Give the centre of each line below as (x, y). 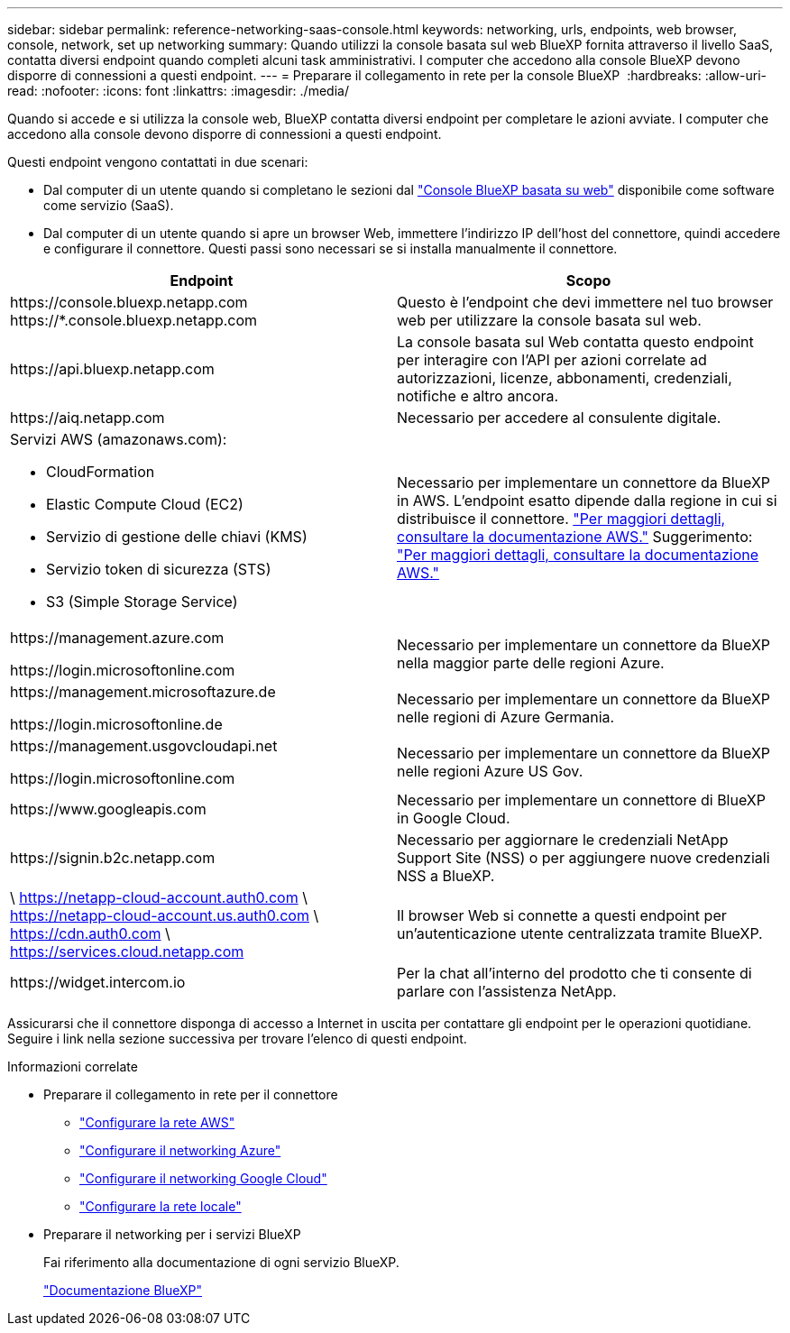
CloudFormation (101, 472)
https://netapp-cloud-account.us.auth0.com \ (165, 915)
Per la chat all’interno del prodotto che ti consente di (574, 973)
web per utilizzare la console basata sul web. (549, 320)
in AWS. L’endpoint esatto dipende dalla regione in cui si (587, 501)
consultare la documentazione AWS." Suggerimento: (575, 537)
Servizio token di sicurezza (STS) (159, 569)
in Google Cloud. (454, 818)
